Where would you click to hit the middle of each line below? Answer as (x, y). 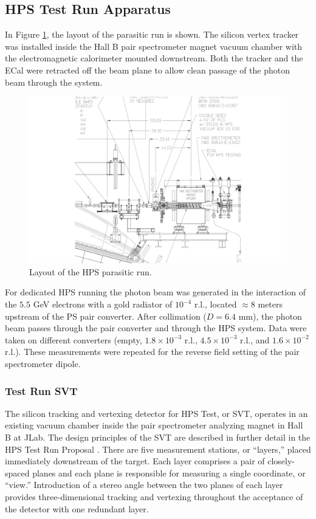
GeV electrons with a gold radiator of (103, 304)
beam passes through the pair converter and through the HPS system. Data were (156, 328)
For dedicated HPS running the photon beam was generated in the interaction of (155, 292)
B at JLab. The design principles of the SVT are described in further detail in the (158, 437)
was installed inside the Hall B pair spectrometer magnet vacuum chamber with (154, 46)
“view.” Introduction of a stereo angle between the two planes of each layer (144, 485)
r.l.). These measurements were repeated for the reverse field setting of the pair (152, 352)
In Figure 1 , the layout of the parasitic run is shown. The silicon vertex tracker (152, 34)
